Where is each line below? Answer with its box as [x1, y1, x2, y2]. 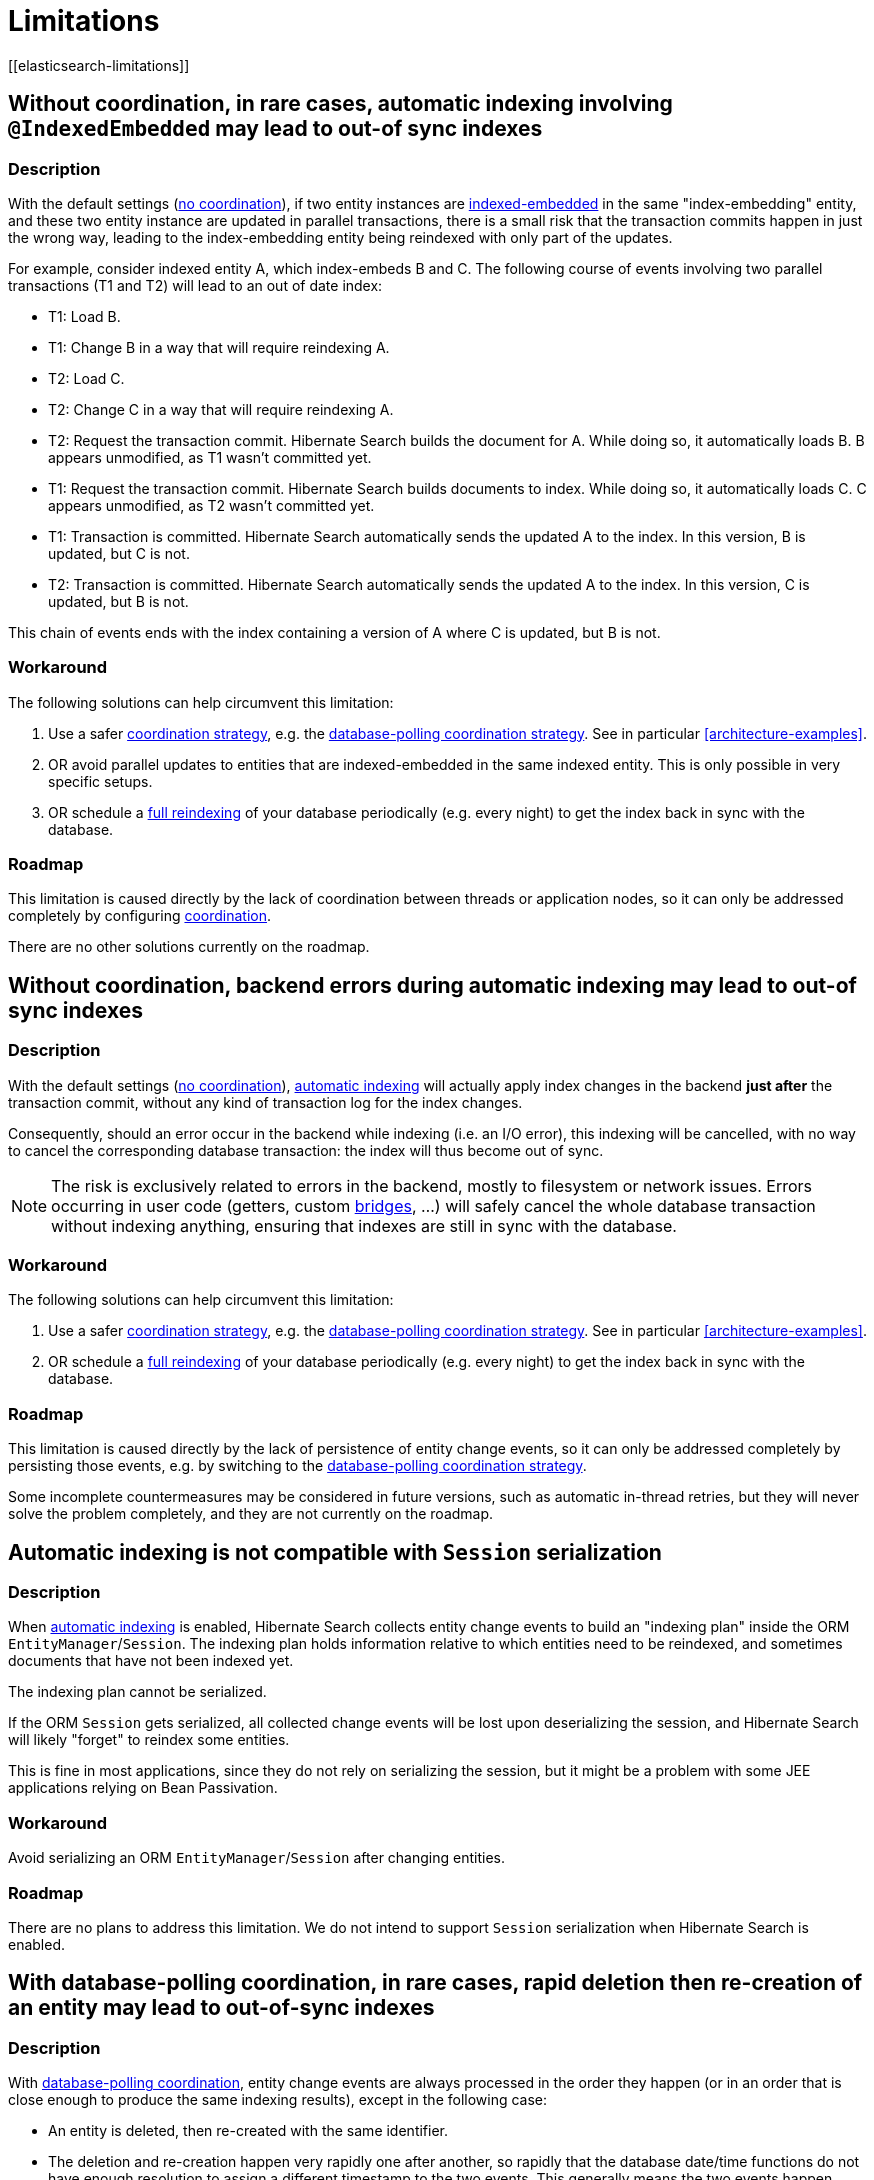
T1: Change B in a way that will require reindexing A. [48, 338, 390, 356]
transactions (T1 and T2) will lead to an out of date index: [8, 276, 383, 294]
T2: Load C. [48, 369, 125, 387]
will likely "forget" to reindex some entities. [8, 1731, 290, 1749]
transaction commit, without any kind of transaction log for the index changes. [8, 1093, 523, 1111]
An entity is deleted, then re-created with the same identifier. [48, 2122, 449, 2140]
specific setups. [48, 772, 153, 790]
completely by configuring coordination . [8, 907, 272, 925]
